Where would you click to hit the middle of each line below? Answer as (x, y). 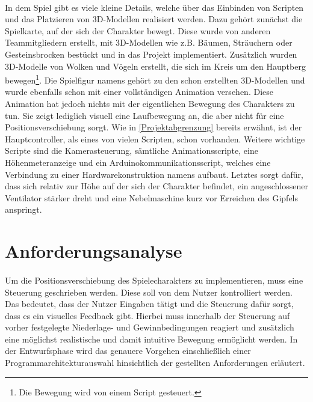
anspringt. (23, 209)
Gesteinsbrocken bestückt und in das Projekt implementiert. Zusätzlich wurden (151, 54)
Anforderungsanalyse (94, 251)
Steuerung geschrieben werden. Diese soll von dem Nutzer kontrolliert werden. (149, 292)
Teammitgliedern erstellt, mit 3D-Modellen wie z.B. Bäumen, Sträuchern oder (149, 42)
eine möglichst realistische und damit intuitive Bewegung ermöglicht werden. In (151, 339)
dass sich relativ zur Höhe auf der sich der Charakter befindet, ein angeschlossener (157, 186)
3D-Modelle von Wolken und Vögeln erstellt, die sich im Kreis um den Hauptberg (155, 66)
